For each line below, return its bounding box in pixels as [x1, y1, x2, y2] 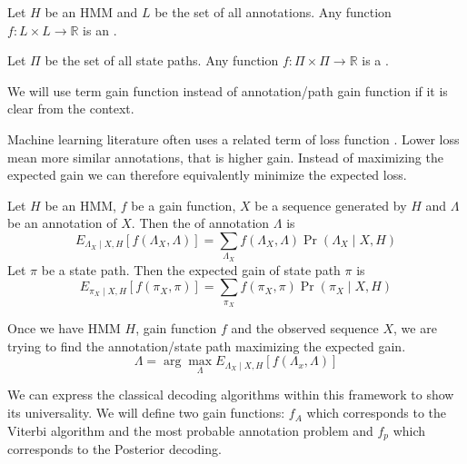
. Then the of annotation [131, 213, 270, 232]
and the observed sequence [231, 319, 379, 338]
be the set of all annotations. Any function [154, 3, 392, 21]
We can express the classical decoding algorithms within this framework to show [7, 385, 454, 404]
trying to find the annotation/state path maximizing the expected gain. [7, 336, 406, 355]
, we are [393, 319, 437, 338]
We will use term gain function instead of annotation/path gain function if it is [7, 81, 448, 100]
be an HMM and [45, 3, 138, 21]
